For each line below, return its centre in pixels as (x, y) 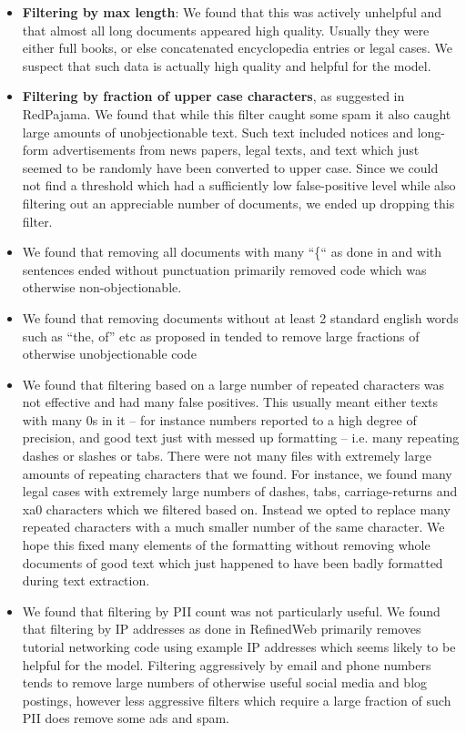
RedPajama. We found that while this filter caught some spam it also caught (237, 113)
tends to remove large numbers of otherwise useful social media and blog (225, 682)
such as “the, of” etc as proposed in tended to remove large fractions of (221, 336)
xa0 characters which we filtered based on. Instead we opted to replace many (236, 509)
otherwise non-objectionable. (102, 287)
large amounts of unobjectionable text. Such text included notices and (218, 132)
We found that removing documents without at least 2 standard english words (240, 317)
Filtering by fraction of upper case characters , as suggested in (213, 96)
